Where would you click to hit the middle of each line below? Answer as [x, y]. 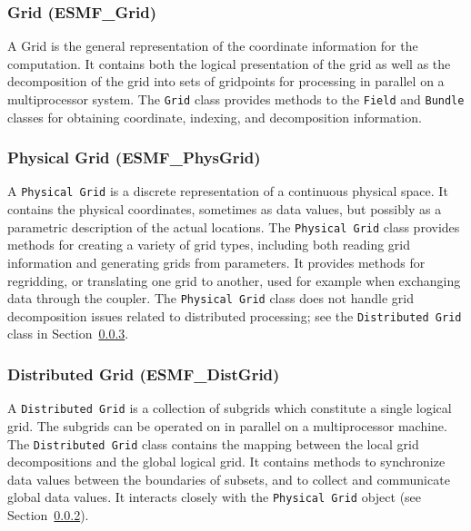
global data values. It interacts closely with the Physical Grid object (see [215, 497]
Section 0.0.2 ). [48, 515]
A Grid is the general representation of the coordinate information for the [213, 46]
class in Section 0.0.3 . [68, 334]
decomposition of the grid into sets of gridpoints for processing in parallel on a [226, 81]
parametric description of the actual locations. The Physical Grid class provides [234, 226]
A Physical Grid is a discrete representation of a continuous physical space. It [228, 191]
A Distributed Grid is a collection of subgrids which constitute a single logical [230, 408]
